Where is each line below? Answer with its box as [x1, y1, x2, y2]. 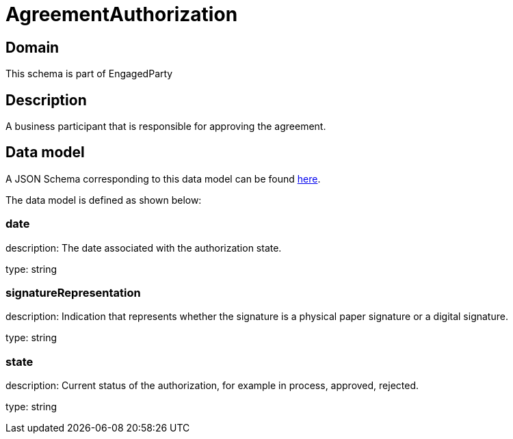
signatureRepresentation [5, 285, 141, 300]
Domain [5, 38, 60, 56]
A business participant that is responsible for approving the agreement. [5, 120, 326, 133]
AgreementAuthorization [5, 3, 238, 26]
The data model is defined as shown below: [5, 194, 202, 206]
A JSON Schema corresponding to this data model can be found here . [5, 172, 321, 185]
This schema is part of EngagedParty [5, 68, 173, 80]
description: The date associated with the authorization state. [5, 241, 282, 254]
